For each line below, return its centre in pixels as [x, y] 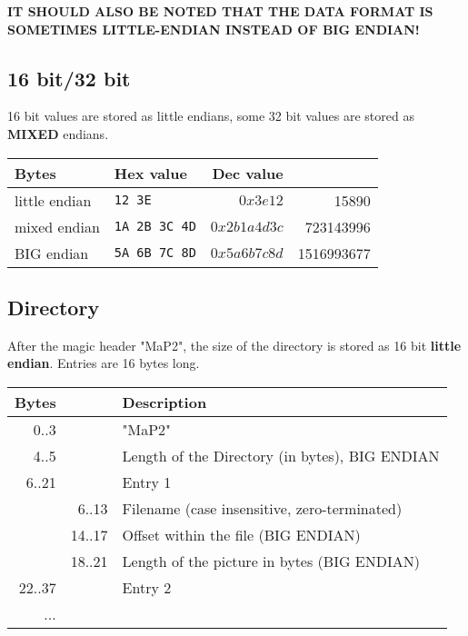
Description [164, 402]
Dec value [248, 173]
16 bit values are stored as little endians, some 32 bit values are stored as [211, 116]
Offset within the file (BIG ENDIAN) [241, 534]
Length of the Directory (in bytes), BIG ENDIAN [281, 455]
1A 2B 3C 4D [155, 227]
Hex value [150, 173]
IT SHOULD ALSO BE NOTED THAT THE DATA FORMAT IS [220, 11]
